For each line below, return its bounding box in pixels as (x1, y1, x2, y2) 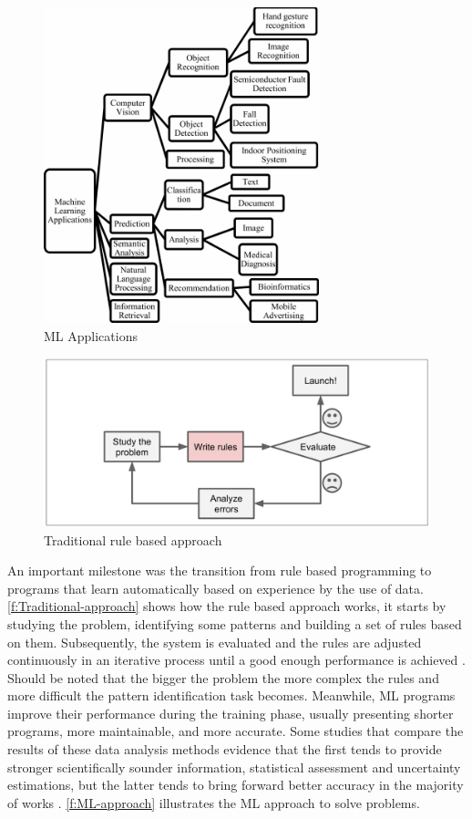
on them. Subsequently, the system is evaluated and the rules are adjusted (7, 632, 422, 651)
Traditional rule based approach (44, 530, 222, 549)
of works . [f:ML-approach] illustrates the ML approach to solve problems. (7, 793, 420, 812)
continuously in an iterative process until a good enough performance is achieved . (7, 650, 466, 669)
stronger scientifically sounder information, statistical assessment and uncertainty (7, 757, 461, 776)
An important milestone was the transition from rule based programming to (7, 561, 432, 580)
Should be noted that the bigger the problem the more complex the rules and (7, 668, 439, 687)
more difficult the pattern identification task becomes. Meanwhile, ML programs (7, 686, 456, 705)
